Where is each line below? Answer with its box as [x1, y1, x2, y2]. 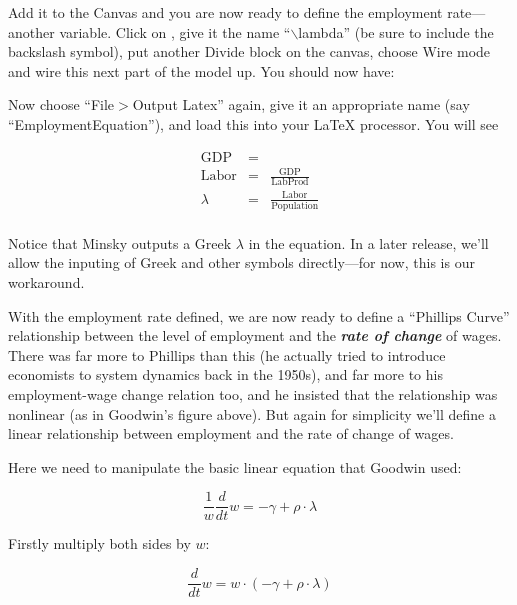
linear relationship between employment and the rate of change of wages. [8, 423, 454, 444]
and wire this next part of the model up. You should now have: [8, 60, 395, 81]
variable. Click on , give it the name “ [59, 21, 291, 42]
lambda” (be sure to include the [298, 21, 494, 42]
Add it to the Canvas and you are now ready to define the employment [8, 2, 443, 22]
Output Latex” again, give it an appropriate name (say [132, 94, 470, 115]
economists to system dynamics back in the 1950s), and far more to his [8, 364, 443, 385]
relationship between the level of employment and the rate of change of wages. [8, 325, 502, 346]
